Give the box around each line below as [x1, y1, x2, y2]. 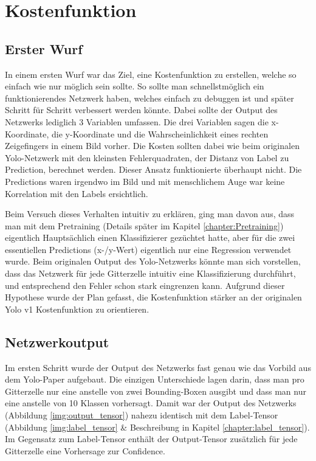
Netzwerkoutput [5, 332, 109, 351]
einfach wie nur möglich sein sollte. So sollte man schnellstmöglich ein [5, 80, 264, 92]
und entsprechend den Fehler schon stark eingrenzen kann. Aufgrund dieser [5, 279, 285, 291]
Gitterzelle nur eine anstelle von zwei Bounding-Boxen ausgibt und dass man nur [5, 384, 306, 397]
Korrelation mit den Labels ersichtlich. [5, 187, 148, 199]
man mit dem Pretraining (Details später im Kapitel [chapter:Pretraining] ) [5, 219, 284, 232]
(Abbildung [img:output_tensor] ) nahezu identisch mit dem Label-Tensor [5, 409, 278, 421]
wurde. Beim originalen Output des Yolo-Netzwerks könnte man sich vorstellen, [5, 255, 301, 268]
